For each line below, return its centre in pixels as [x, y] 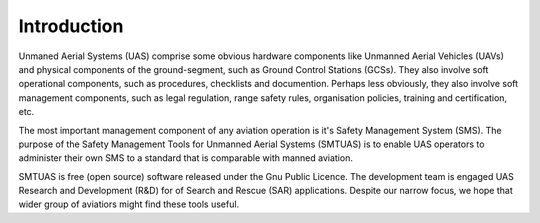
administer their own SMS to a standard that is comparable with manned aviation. [186, 158]
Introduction [71, 26]
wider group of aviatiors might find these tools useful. [129, 204]
